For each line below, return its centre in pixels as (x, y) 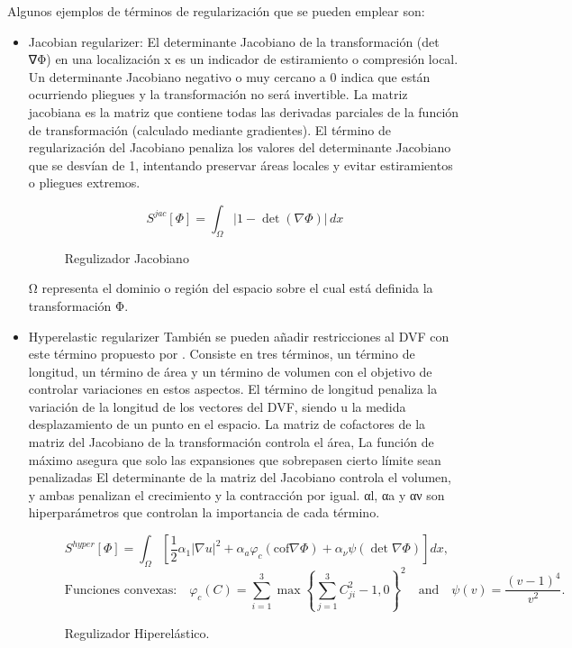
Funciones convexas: (121, 590)
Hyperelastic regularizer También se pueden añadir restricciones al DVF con (239, 336)
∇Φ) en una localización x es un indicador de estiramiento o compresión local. (243, 59)
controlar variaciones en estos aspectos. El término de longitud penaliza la (233, 389)
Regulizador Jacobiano (127, 257)
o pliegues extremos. (84, 183)
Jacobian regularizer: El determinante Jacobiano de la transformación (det (234, 41)
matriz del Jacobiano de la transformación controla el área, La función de (231, 442)
